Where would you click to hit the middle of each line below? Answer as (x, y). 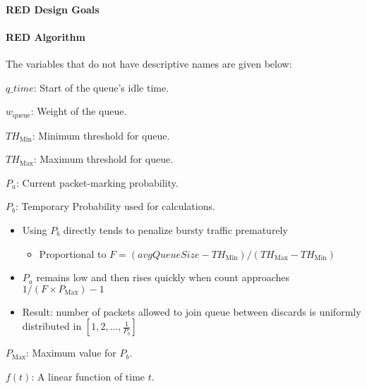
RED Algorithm (46, 36)
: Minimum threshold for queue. (101, 135)
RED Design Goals (53, 9)
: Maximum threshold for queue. (103, 159)
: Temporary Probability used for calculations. (115, 206)
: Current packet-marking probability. (97, 182)
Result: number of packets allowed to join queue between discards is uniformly (192, 311)
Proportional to (73, 253)
